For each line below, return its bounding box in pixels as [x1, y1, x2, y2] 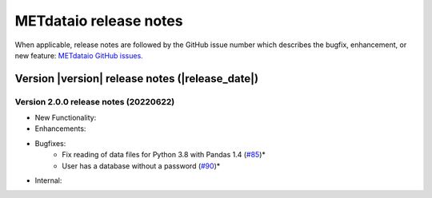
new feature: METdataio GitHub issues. [14, 50, 143, 60]
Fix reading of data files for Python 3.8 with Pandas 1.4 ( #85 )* [62, 150, 266, 160]
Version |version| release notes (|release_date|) [14, 72, 259, 85]
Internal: [34, 176, 62, 185]
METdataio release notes [14, 12, 183, 30]
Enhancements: [34, 124, 86, 133]
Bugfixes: [34, 138, 66, 148]
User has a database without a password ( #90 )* [62, 160, 221, 171]
